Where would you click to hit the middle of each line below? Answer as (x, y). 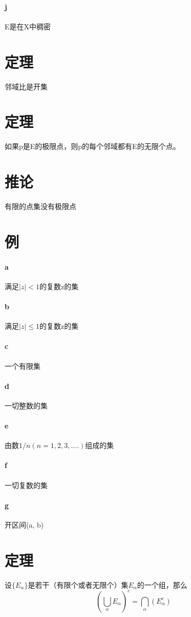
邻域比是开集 (26, 86)
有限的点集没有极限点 (40, 206)
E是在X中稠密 (28, 26)
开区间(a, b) (24, 525)
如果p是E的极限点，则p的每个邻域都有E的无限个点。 (92, 146)
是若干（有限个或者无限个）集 (78, 584)
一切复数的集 (26, 485)
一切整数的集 (26, 405)
